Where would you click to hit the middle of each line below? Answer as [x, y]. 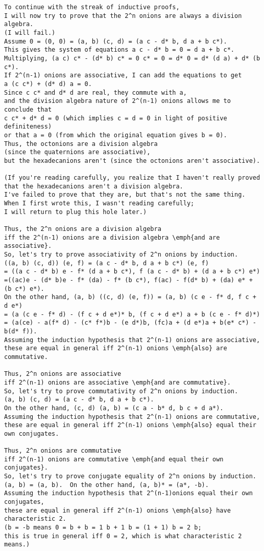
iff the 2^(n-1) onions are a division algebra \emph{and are [112, 237]
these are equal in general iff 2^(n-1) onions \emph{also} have [117, 510]
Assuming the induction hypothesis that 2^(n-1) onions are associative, [132, 340]
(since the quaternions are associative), [77, 152]
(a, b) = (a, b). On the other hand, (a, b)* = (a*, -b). [106, 485]
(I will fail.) [30, 33]
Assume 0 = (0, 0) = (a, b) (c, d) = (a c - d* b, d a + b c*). [116, 41]
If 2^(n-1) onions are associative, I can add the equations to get [123, 76]
